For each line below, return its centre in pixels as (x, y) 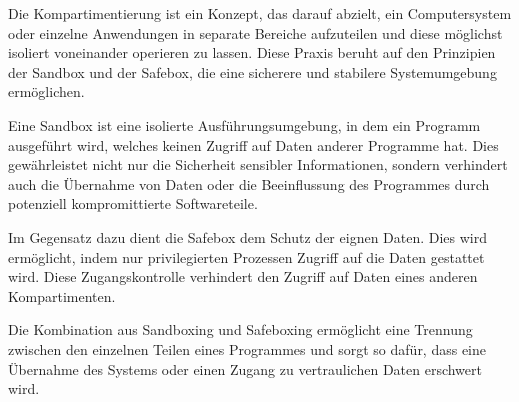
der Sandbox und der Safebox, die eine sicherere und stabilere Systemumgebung (252, 71)
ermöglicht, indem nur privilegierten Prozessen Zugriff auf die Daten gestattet (246, 256)
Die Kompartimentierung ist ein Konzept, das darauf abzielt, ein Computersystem (260, 13)
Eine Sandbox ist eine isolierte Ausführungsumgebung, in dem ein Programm (244, 124)
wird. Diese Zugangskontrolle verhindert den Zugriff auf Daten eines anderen (243, 276)
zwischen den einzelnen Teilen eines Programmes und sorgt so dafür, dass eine (247, 348)
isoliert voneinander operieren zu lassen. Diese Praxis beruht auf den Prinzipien (252, 52)
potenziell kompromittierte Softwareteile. (133, 203)
